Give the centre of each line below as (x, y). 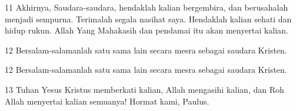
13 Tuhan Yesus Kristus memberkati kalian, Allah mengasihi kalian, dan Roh (144, 89)
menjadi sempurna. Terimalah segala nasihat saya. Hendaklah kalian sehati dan (148, 18)
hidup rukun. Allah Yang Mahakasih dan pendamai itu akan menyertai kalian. (147, 30)
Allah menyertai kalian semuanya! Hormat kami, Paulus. (107, 101)
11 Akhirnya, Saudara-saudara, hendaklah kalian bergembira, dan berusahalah (147, 7)
